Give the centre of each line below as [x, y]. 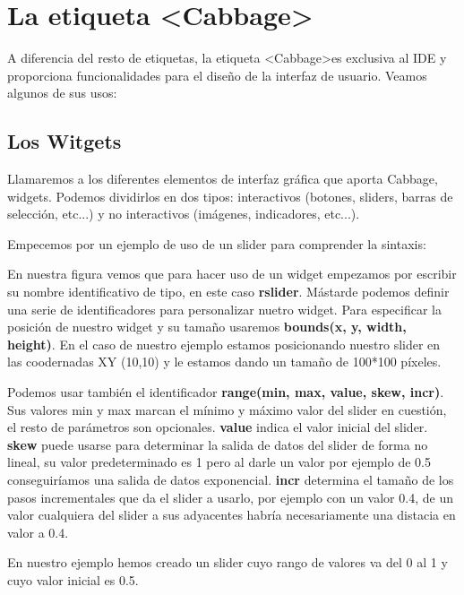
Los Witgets [64, 141]
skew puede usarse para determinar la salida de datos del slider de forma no [218, 444]
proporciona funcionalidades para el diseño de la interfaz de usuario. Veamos [217, 75]
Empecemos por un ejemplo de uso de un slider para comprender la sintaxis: [217, 243]
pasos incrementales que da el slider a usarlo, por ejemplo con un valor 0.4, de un [230, 497]
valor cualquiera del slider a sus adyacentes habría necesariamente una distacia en [232, 515]
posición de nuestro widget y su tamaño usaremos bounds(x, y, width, [207, 327]
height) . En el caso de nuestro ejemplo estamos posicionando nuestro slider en [224, 344]
